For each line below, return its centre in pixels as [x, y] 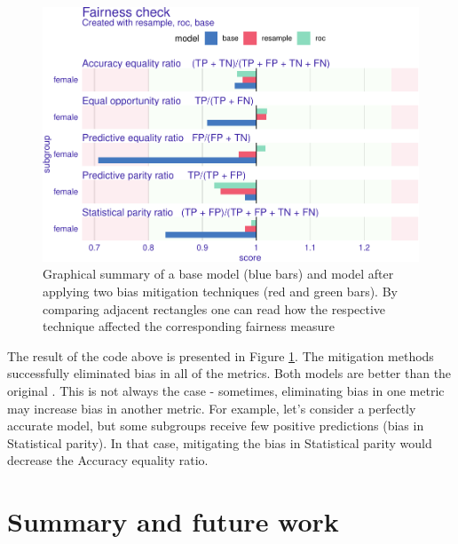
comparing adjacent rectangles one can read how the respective [214, 308]
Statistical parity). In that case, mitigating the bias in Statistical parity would [220, 442]
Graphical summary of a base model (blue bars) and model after [218, 274]
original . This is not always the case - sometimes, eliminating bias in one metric [226, 390]
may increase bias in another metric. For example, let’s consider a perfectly [212, 408]
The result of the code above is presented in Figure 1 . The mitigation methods [221, 355]
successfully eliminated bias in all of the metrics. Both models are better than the [229, 373]
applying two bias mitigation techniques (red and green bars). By [220, 291]
